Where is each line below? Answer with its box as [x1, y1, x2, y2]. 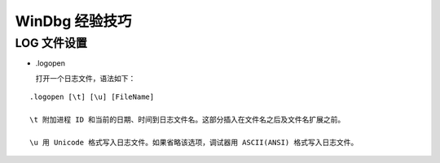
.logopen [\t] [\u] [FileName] [29, 92, 155, 101]
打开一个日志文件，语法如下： [35, 73, 136, 83]
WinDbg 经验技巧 [15, 12, 132, 30]
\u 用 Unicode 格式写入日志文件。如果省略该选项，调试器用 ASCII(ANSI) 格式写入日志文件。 [29, 138, 359, 147]
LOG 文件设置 [15, 36, 87, 50]
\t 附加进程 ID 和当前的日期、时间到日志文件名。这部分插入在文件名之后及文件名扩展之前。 [29, 114, 345, 124]
